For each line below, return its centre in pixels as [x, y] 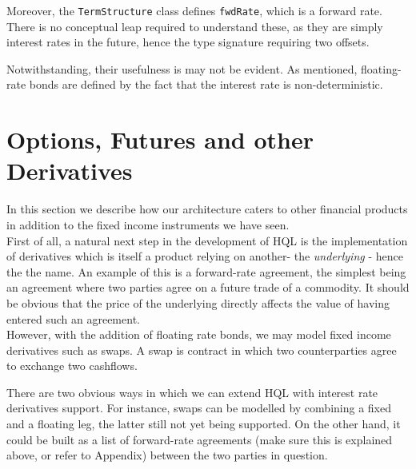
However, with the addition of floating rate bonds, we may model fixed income [199, 334]
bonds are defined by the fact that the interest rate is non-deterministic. [206, 84]
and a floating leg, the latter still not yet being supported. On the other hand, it [204, 424]
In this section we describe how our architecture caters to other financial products [207, 209]
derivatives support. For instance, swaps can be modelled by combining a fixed [199, 408]
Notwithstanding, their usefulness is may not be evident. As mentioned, [182, 68]
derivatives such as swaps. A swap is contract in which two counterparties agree [202, 350]
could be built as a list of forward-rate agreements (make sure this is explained [200, 439]
